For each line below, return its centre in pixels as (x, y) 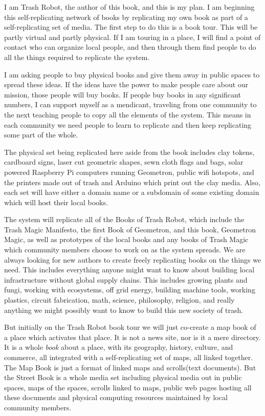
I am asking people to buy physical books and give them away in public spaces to (132, 74)
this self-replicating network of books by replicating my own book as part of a (126, 17)
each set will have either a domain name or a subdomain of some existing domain (132, 192)
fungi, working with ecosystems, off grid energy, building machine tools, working (130, 290)
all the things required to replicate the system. (77, 57)
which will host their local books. (56, 202)
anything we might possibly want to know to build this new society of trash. (124, 310)
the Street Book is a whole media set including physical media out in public (123, 377)
